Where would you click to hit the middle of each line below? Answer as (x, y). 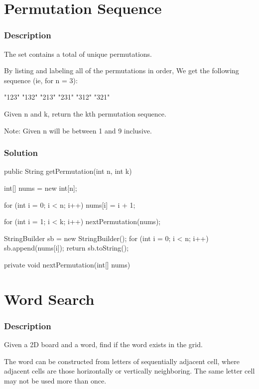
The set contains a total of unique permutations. (78, 54)
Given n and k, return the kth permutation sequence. (85, 113)
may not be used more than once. (55, 380)
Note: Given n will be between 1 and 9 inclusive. (78, 130)
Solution (21, 153)
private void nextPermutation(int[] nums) (67, 264)
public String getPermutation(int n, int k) (68, 171)
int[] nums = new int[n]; (41, 188)
